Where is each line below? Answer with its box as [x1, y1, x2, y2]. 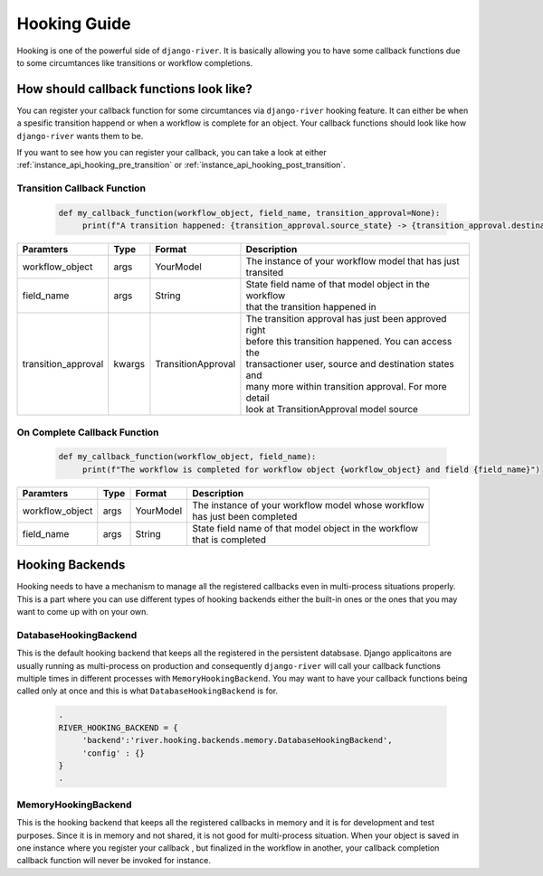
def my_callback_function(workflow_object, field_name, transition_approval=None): [58, 208, 441, 218]
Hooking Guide [16, 14, 131, 33]
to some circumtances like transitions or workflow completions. [16, 57, 253, 68]
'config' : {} [81, 748, 145, 758]
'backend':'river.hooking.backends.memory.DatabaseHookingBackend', [81, 735, 393, 746]
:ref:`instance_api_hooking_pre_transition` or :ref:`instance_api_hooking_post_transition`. [16, 159, 346, 171]
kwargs [113, 358, 145, 371]
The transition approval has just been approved [245, 313, 447, 325]
